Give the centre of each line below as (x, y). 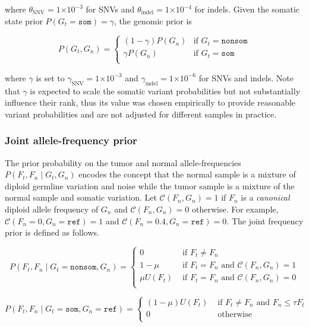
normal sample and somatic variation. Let (81, 197)
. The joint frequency (265, 220)
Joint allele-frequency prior (71, 140)
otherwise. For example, (235, 209)
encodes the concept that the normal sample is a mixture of (187, 174)
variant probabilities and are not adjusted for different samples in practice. (141, 114)
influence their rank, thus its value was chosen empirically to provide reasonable (150, 102)
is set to (50, 77)
